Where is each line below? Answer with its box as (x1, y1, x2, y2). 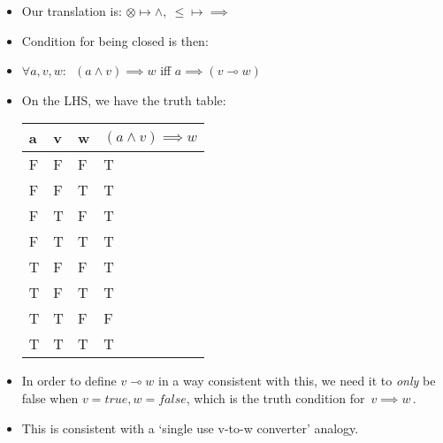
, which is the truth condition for (186, 388, 365, 407)
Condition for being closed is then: (21, 31, 209, 50)
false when (21, 388, 79, 407)
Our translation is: (21, 2, 122, 19)
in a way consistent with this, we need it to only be (158, 371, 436, 390)
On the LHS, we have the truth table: (21, 90, 226, 109)
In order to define (21, 371, 117, 390)
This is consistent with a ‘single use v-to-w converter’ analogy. (21, 418, 359, 437)
